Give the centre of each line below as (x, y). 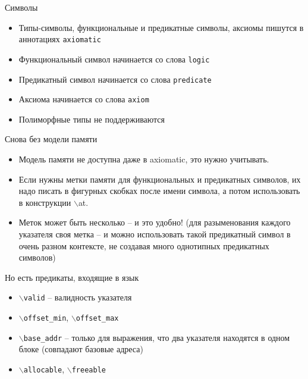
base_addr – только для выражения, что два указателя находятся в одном (157, 337)
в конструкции (45, 202)
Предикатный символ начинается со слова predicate (115, 79)
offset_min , (46, 317)
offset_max (97, 318)
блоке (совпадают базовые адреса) (81, 349)
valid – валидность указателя (78, 297)
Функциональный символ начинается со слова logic (114, 59)
